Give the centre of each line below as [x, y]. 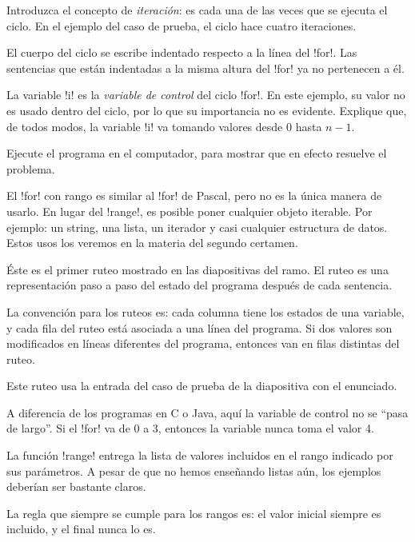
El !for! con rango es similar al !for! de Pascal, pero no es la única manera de [194, 195]
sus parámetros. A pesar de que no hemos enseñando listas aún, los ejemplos [194, 470]
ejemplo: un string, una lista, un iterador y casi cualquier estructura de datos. [197, 227]
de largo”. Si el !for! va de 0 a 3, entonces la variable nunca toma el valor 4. [190, 428]
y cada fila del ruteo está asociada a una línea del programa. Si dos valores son [200, 327]
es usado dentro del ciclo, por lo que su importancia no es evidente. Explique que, [207, 110]
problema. [31, 168]
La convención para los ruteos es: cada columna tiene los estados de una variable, [206, 311]
